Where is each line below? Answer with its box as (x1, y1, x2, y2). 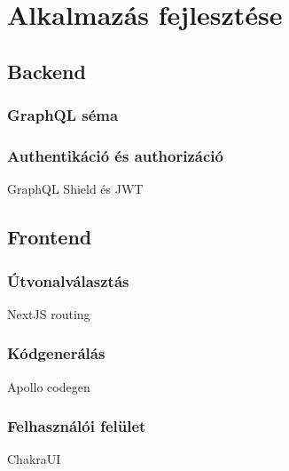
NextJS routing (7, 304, 90, 323)
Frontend (7, 223, 92, 251)
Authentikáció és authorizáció (7, 144, 223, 166)
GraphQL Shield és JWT (7, 180, 144, 198)
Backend (7, 57, 86, 84)
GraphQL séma (7, 104, 119, 126)
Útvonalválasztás (7, 269, 129, 291)
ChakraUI (7, 450, 61, 468)
